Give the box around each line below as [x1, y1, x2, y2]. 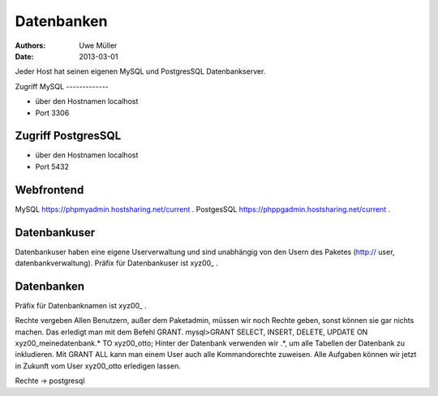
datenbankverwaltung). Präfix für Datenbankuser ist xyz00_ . [15, 258, 218, 268]
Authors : [15, 41, 46, 50]
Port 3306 [35, 108, 70, 118]
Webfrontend [15, 183, 84, 196]
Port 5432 [35, 161, 69, 171]
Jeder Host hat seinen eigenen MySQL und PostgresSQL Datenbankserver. [15, 67, 266, 76]
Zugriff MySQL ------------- [15, 81, 109, 91]
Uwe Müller [79, 41, 118, 50]
